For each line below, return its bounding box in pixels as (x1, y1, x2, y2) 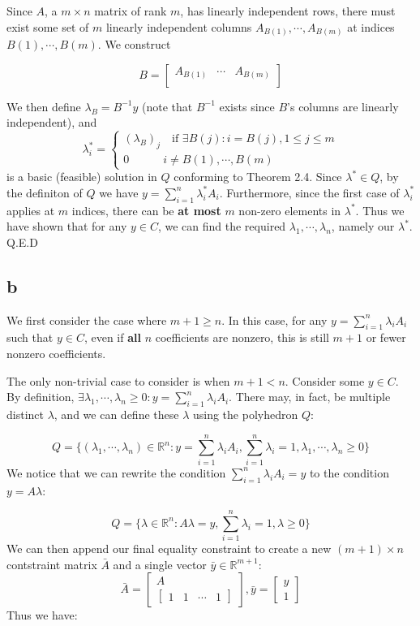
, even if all (84, 329, 141, 346)
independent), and (6, 114, 97, 131)
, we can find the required (157, 218, 286, 235)
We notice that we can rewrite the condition (6, 464, 226, 481)
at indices (347, 18, 395, 35)
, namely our (331, 218, 395, 235)
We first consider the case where (6, 311, 167, 328)
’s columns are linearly (287, 97, 399, 114)
